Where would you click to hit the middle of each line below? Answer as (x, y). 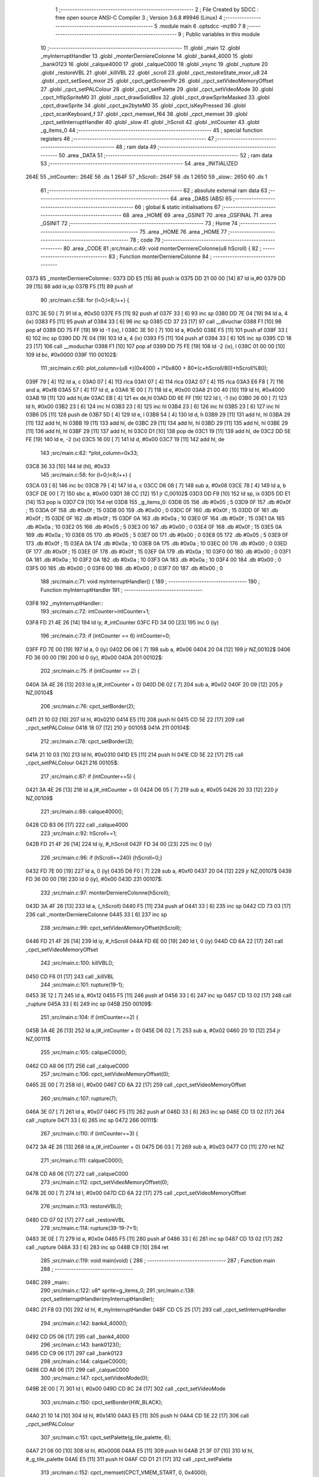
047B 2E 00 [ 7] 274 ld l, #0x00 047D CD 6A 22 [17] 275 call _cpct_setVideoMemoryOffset (136, 1193)
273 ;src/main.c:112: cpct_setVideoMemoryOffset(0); (105, 1182)
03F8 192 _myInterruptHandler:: (64, 603)
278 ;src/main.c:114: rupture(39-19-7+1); (89, 1228)
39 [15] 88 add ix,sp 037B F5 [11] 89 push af (79, 287)
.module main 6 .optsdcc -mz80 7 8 (202, 26)
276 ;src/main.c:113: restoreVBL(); (82, 1206)
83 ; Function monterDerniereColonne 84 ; (160, 256)
